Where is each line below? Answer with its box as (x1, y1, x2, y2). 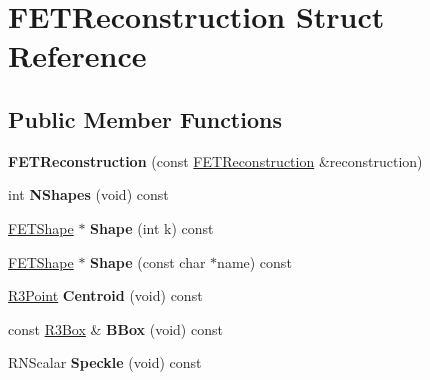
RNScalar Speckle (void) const (8, 352, 202, 373)
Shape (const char (90, 251, 206, 272)
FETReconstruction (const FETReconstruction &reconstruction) (8, 150, 423, 171)
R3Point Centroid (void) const (8, 285, 203, 306)
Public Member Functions (8, 103, 282, 134)
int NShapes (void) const (8, 184, 169, 205)
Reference (8, 35, 147, 76)
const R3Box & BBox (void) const (8, 318, 223, 339)
